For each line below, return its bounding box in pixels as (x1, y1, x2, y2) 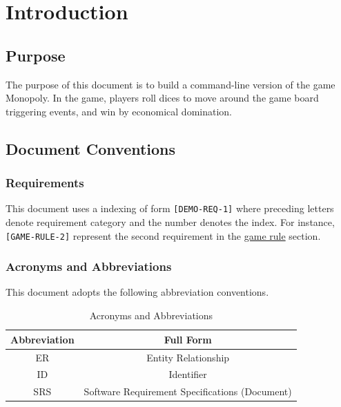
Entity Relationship (146, 350, 230, 364)
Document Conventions (6, 138, 176, 159)
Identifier (168, 367, 207, 381)
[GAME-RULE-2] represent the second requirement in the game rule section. (6, 228, 321, 243)
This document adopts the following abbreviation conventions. (6, 285, 269, 299)
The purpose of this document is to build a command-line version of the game (6, 77, 335, 91)
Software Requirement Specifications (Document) (84, 384, 292, 399)
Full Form (164, 332, 212, 346)
